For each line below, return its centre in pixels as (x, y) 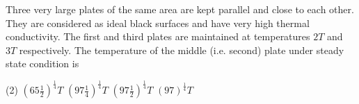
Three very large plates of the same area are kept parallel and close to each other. (180, 9)
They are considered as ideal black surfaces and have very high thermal (158, 23)
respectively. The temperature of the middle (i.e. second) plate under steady (182, 50)
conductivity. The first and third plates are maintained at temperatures (158, 36)
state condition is (42, 63)
